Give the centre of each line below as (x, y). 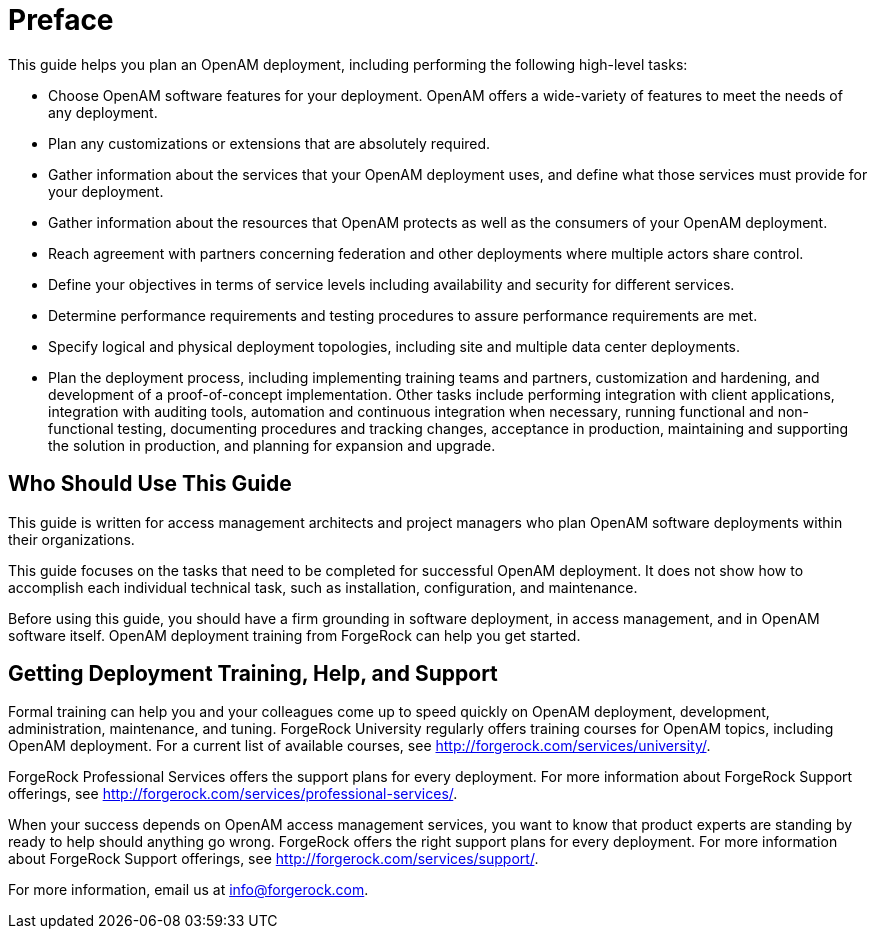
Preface (61, 20)
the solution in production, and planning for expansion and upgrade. (272, 445)
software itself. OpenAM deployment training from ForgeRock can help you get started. (294, 635)
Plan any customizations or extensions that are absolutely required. (269, 143)
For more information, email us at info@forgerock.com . (188, 890)
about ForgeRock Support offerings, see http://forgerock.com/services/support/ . (273, 859)
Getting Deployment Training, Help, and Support (253, 674)
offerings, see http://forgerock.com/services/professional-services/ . (233, 794)
